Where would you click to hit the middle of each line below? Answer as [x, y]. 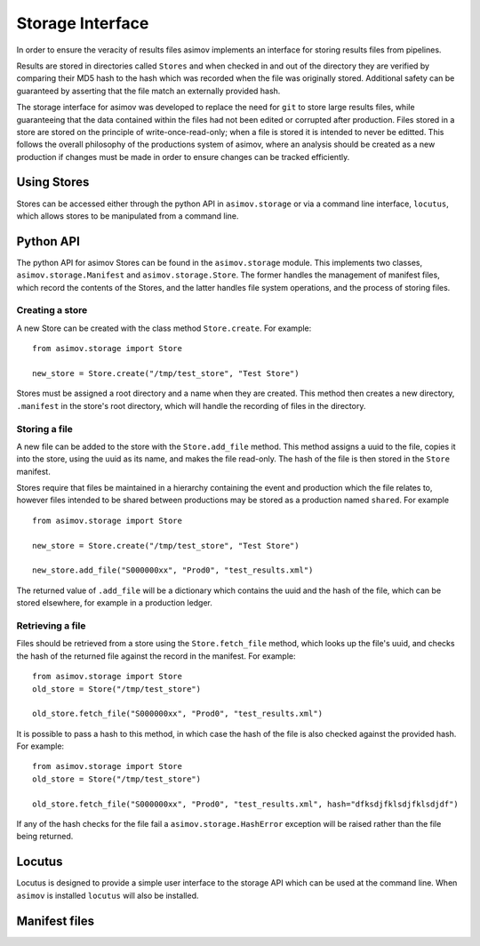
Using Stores [53, 182]
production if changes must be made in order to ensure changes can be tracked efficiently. [183, 156]
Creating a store [52, 310]
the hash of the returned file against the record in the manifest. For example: [156, 656]
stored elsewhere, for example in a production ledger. [115, 603]
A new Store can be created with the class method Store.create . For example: [164, 328]
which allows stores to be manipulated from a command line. [128, 216]
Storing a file [44, 429]
